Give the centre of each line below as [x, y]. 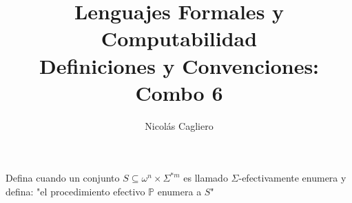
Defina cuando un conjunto [63, 178]
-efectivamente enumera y [292, 178]
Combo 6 [179, 92]
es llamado [206, 178]
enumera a [179, 191]
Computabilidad [179, 38]
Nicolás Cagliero [179, 125]
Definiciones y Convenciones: [179, 65]
